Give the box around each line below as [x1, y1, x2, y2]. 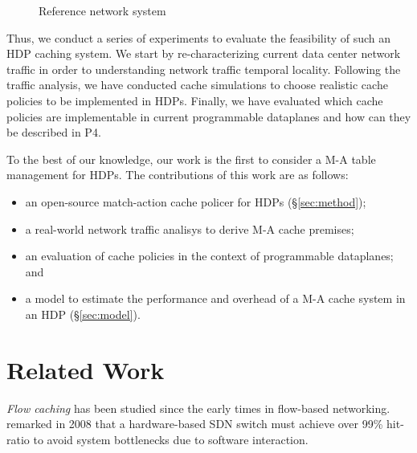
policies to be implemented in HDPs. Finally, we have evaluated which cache [6, 92, 383, 108]
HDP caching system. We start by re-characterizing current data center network [6, 45, 401, 62]
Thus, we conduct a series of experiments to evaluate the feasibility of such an [6, 29, 391, 46]
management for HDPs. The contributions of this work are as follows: [6, 166, 349, 183]
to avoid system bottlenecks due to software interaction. [33, 431, 309, 447]
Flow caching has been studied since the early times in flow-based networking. [6, 399, 390, 416]
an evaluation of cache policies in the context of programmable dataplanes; [25, 247, 394, 264]
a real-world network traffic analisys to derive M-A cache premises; [25, 220, 354, 237]
